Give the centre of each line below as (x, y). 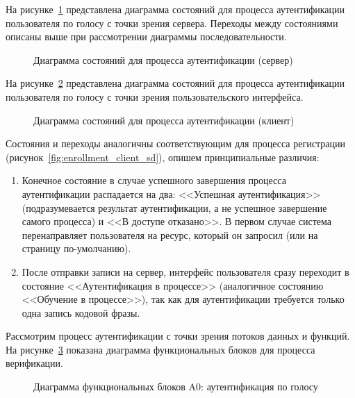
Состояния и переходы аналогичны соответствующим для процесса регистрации (175, 143)
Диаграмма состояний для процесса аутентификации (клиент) (164, 120)
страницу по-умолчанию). (76, 248)
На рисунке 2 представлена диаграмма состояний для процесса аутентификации (175, 83)
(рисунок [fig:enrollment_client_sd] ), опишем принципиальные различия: (163, 157)
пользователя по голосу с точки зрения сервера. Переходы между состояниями (172, 23)
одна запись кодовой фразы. (81, 312)
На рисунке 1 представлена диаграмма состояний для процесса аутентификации (175, 9)
